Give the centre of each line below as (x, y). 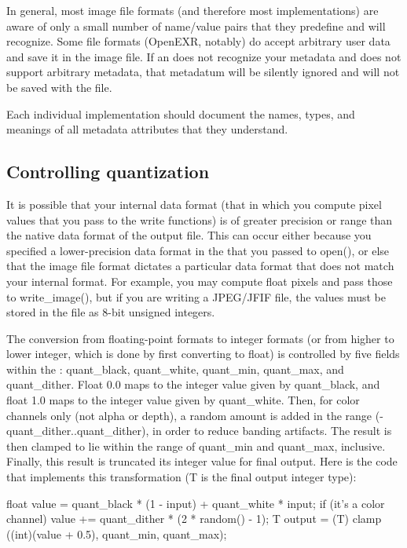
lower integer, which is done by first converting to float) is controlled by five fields (203, 354)
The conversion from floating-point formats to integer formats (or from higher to (200, 338)
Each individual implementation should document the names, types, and (181, 113)
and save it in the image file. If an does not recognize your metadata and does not (204, 56)
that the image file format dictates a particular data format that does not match (200, 266)
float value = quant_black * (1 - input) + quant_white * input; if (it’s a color (196, 503)
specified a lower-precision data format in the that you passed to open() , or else (198, 250)
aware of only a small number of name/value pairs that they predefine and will (196, 26)
